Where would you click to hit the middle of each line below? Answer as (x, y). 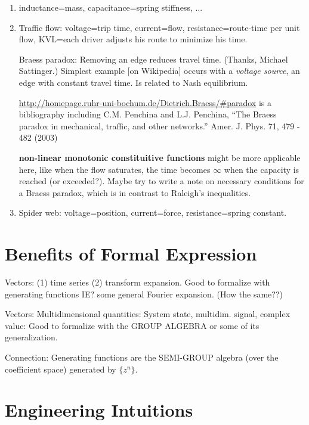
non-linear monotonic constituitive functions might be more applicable (160, 157)
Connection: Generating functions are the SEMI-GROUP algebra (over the (142, 357)
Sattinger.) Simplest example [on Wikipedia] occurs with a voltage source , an (159, 71)
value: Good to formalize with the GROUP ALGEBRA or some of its (132, 325)
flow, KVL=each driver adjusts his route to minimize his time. (133, 39)
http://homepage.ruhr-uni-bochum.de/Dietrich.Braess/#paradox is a (145, 102)
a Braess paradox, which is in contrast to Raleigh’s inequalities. (135, 192)
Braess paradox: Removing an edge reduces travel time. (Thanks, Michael (153, 59)
